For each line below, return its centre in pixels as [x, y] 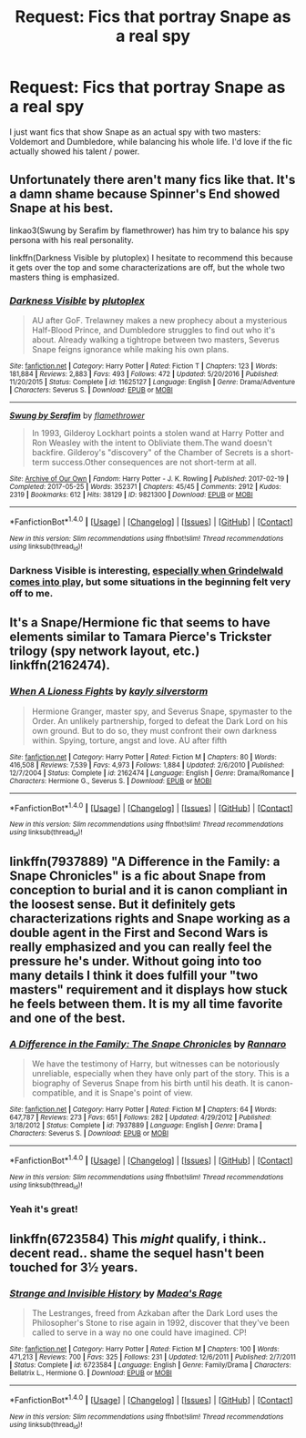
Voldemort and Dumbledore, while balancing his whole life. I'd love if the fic [151, 141]
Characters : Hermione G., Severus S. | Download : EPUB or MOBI [111, 780]
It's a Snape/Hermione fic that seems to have [140, 622]
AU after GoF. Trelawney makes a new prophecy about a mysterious [159, 321]
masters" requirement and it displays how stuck [149, 990]
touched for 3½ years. [74, 1267]
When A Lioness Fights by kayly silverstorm [109, 691]
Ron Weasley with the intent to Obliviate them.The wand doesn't [152, 443]
